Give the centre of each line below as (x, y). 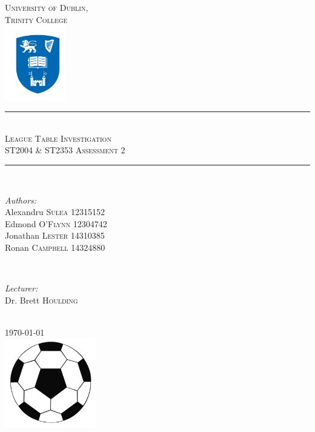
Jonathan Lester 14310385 (55, 235)
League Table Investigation (58, 138)
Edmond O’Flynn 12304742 (56, 223)
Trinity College (36, 19)
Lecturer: (22, 288)
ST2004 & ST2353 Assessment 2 (65, 150)
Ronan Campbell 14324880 (55, 247)
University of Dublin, (47, 7)
